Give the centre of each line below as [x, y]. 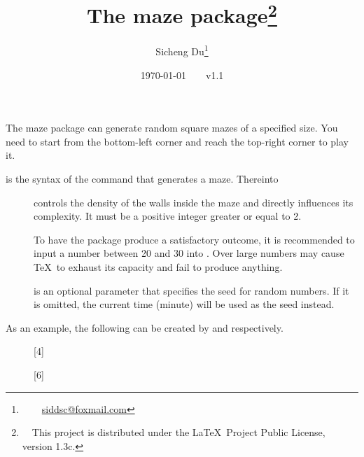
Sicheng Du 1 [182, 50]
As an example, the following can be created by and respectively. [145, 327]
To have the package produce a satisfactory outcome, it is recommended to [194, 239]
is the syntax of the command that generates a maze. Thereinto [142, 179]
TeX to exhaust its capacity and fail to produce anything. [158, 267]
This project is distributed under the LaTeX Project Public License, [178, 432]
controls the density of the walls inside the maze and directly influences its [194, 202]
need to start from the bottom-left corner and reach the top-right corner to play [177, 141]
